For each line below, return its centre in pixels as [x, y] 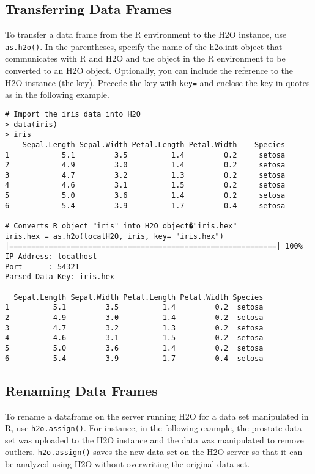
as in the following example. [57, 94]
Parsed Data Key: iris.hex [60, 277]
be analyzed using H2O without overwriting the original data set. [128, 464]
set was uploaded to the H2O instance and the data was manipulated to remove [154, 439]
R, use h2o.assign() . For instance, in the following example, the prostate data [154, 428]
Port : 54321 [42, 267]
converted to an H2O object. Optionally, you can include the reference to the [149, 71]
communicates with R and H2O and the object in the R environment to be [145, 58]
